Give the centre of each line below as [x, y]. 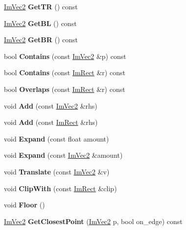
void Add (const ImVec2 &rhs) [51, 105]
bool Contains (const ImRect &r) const [65, 72]
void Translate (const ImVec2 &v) [57, 171]
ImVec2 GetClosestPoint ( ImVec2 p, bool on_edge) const [93, 221]
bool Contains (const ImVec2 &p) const [65, 56]
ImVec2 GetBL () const [40, 23]
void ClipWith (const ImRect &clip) [60, 188]
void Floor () [24, 205]
